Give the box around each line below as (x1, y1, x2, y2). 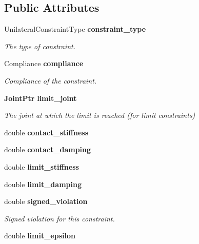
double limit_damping (4, 178, 82, 189)
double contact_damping (4, 144, 91, 155)
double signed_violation (4, 196, 88, 207)
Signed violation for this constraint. (4, 213, 115, 223)
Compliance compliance (4, 58, 84, 69)
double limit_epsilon (4, 230, 75, 241)
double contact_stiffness (4, 127, 88, 137)
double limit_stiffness (4, 161, 79, 172)
